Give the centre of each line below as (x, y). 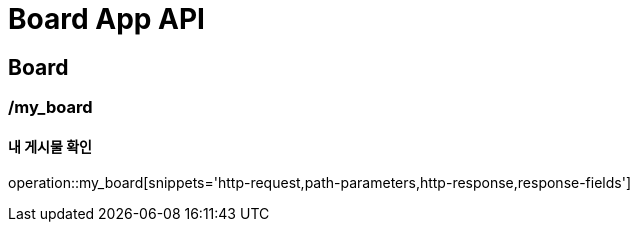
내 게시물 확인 (50, 146)
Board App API (106, 19)
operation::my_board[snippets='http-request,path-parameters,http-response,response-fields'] (320, 183)
